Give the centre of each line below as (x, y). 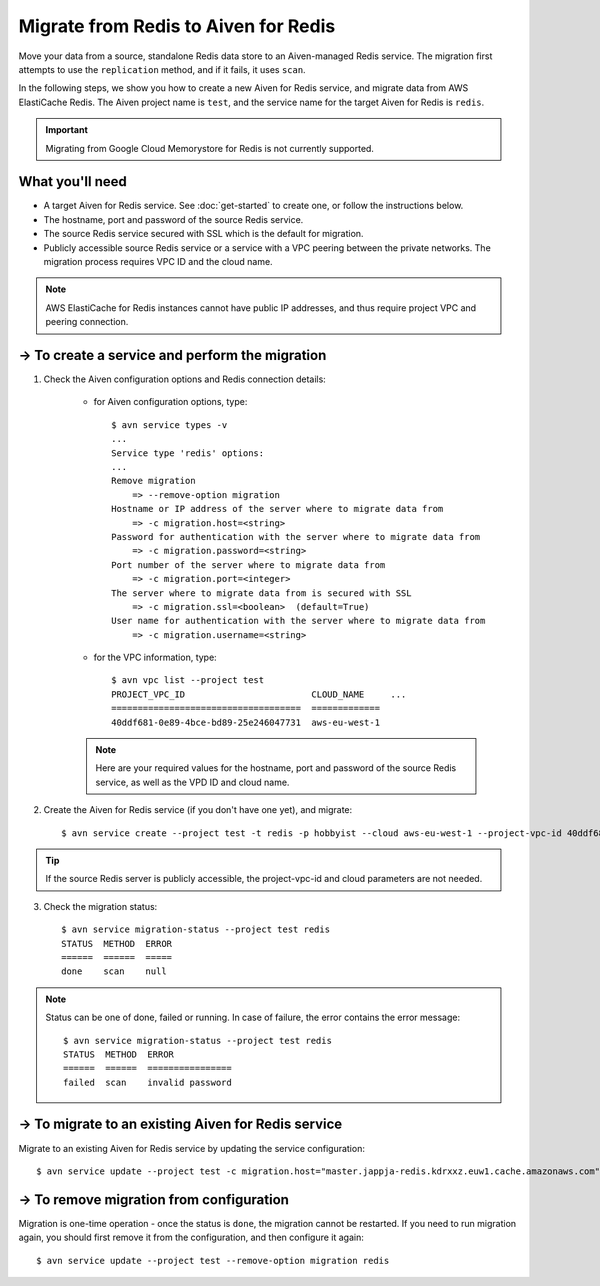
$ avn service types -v (169, 424)
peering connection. (87, 322)
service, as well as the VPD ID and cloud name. (192, 782)
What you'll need (72, 181)
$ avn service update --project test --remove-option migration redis (213, 1260)
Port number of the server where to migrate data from (248, 564)
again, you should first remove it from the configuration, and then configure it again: (191, 1237)
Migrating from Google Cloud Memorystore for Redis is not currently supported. (210, 148)
